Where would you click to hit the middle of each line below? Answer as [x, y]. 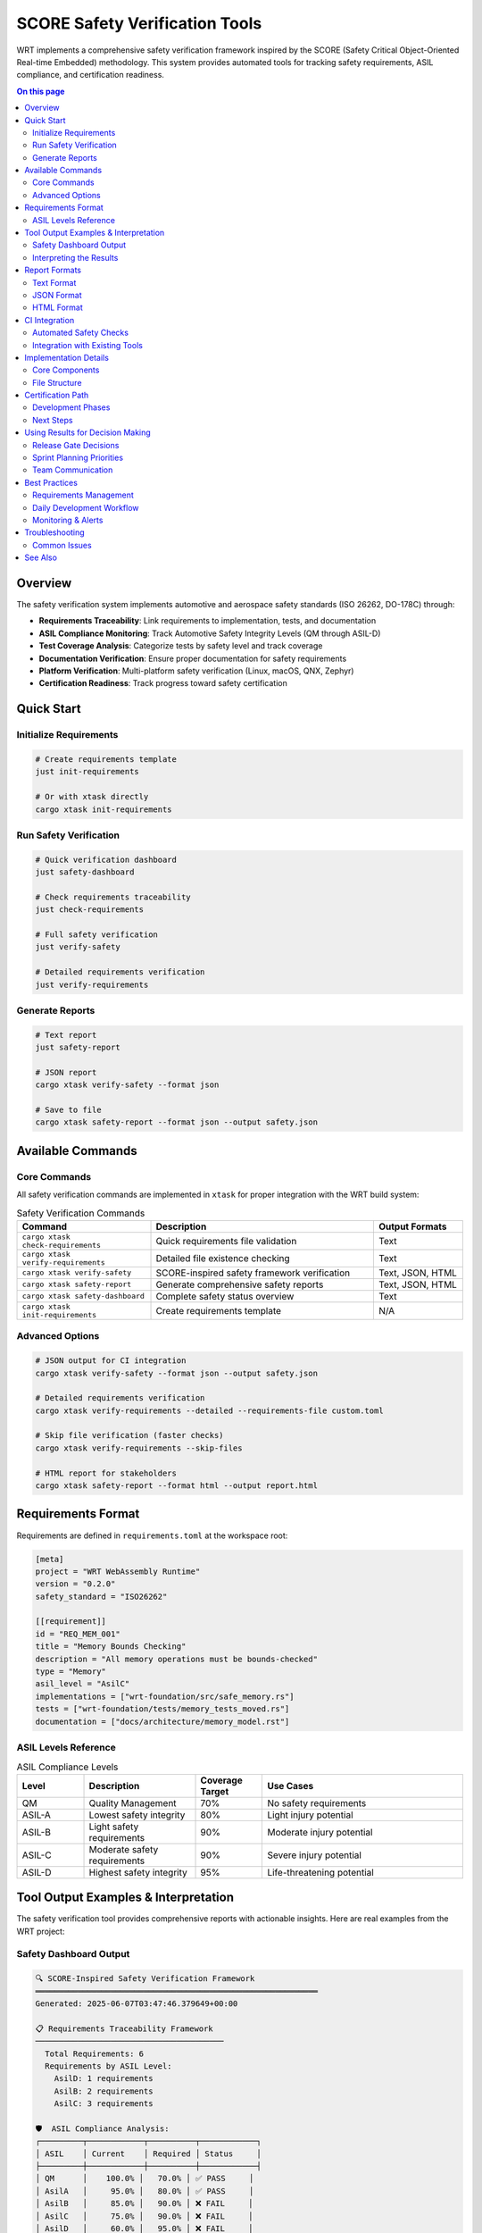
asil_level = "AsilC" [83, 1684]
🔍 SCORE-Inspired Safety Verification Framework [145, 1979]
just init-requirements [87, 772]
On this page [41, 91]
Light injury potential [310, 1815]
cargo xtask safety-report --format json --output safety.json [177, 1122]
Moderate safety [124, 1849]
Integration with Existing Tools [87, 345]
